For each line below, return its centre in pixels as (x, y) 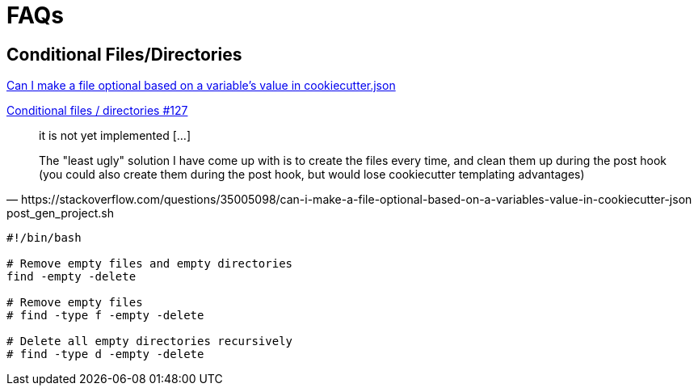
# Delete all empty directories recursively (150, 341)
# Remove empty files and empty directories (150, 264)
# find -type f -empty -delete (105, 316)
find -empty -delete (71, 277)
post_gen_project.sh (61, 213)
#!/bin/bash (44, 238)
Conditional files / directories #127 (97, 111)
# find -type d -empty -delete (105, 354)
